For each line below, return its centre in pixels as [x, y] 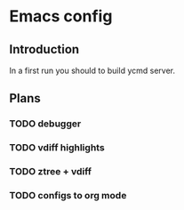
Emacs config [61, 16]
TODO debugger [45, 124]
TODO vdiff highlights [57, 148]
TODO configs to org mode [68, 196]
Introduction [44, 49]
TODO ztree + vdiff [50, 172]
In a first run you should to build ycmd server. [92, 70]
